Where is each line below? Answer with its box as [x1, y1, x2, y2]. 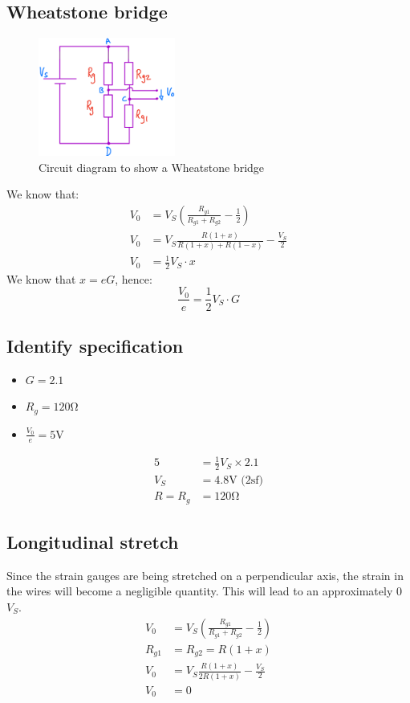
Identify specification [6, 333, 184, 358]
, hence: [115, 270, 152, 287]
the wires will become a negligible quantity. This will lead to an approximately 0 [6, 582, 402, 599]
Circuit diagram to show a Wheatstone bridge [39, 158, 265, 175]
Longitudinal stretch [6, 529, 179, 554]
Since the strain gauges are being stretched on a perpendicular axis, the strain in [6, 566, 404, 583]
